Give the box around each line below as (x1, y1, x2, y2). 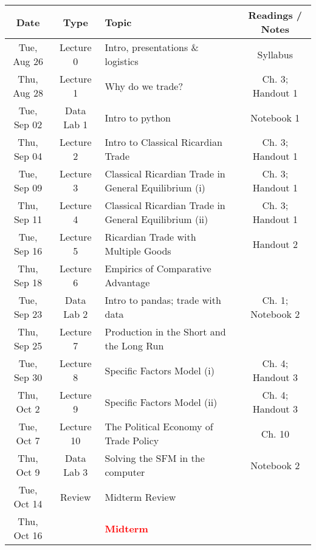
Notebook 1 (250, 110, 300, 125)
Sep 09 (13, 180, 43, 194)
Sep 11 (13, 212, 43, 226)
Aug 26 (13, 54, 43, 68)
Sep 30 (13, 370, 43, 384)
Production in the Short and (105, 325, 226, 339)
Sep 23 (13, 307, 43, 321)
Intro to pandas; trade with (105, 293, 221, 307)
